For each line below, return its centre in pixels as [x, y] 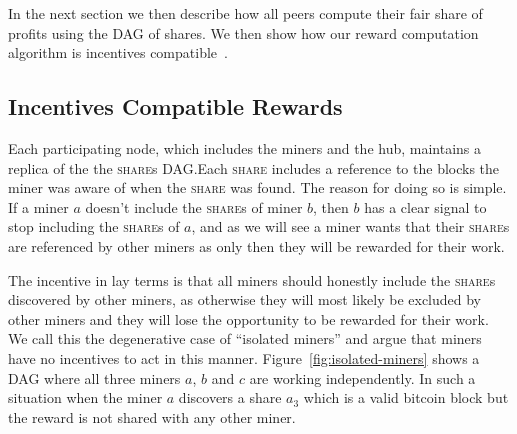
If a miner [38, 206]
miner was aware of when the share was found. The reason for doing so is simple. [257, 187]
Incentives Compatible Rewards [175, 106]
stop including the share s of [94, 226]
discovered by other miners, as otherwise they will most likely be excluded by [245, 299]
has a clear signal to [425, 206]
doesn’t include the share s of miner [194, 206]
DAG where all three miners [94, 377]
